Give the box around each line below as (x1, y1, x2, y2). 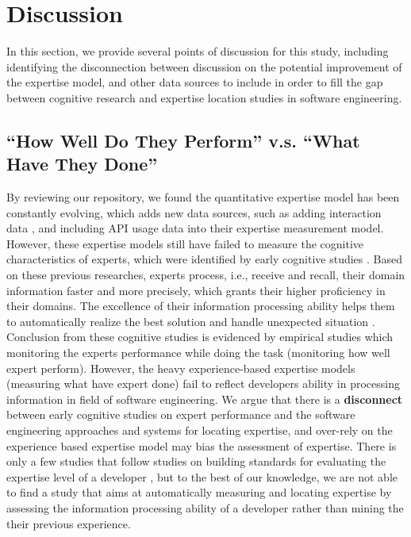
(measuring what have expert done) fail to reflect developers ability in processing (6, 375, 400, 392)
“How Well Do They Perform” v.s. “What (6, 128, 360, 152)
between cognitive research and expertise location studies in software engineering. (6, 89, 402, 105)
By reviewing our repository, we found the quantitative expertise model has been (6, 189, 400, 205)
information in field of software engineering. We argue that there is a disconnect (6, 390, 403, 407)
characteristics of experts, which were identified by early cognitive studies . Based (6, 251, 402, 267)
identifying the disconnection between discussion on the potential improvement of (6, 58, 402, 75)
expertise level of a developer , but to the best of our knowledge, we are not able (6, 468, 398, 485)
